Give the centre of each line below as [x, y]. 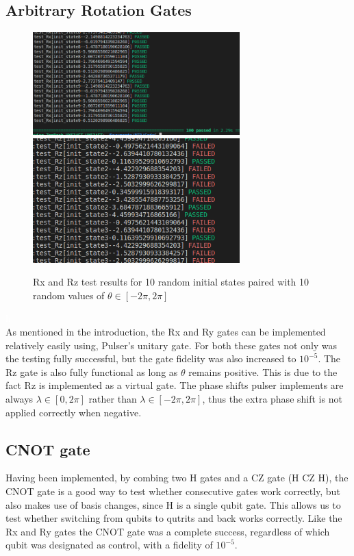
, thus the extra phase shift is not [272, 399]
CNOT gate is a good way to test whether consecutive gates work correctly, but [173, 491]
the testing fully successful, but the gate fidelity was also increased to [151, 358]
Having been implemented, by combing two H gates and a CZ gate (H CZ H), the [177, 478]
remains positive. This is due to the [263, 371]
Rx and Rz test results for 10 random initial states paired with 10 [171, 282]
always [20, 399]
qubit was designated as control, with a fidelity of [109, 545]
